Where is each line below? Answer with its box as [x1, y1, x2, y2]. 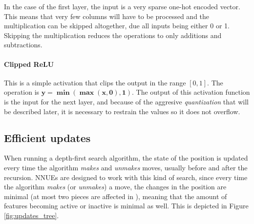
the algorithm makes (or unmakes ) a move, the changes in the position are [4, 182, 227, 192]
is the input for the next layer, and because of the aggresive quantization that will [4, 96, 249, 106]
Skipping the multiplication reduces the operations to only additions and [4, 30, 222, 40]
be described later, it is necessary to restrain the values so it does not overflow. [4, 106, 240, 116]
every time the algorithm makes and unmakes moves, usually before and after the [4, 162, 248, 172]
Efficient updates [4, 130, 91, 145]
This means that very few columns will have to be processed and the [4, 11, 210, 21]
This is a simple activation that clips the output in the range [4, 77, 186, 87]
